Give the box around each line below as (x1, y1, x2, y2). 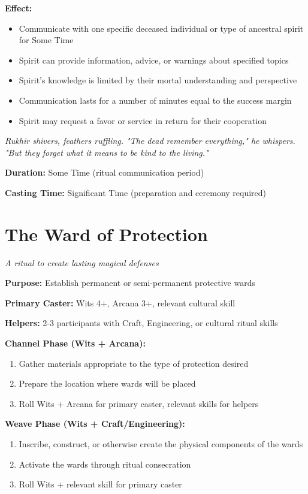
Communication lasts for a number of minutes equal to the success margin (19, 94, 292, 106)
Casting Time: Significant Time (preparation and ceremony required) (5, 186, 267, 198)
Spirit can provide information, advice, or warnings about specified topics (19, 53, 289, 66)
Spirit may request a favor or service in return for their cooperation (19, 114, 267, 126)
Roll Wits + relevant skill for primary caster (19, 478, 182, 490)
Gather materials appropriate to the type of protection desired (19, 357, 249, 369)
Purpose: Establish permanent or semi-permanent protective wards (5, 276, 255, 289)
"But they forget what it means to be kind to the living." (5, 146, 209, 158)
